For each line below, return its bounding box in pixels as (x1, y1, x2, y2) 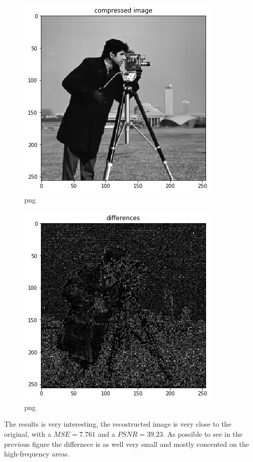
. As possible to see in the (163, 428, 243, 439)
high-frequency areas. (4, 448, 70, 459)
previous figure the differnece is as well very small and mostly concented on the (4, 438, 249, 449)
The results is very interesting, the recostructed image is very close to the (4, 419, 231, 429)
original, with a (4, 428, 52, 439)
